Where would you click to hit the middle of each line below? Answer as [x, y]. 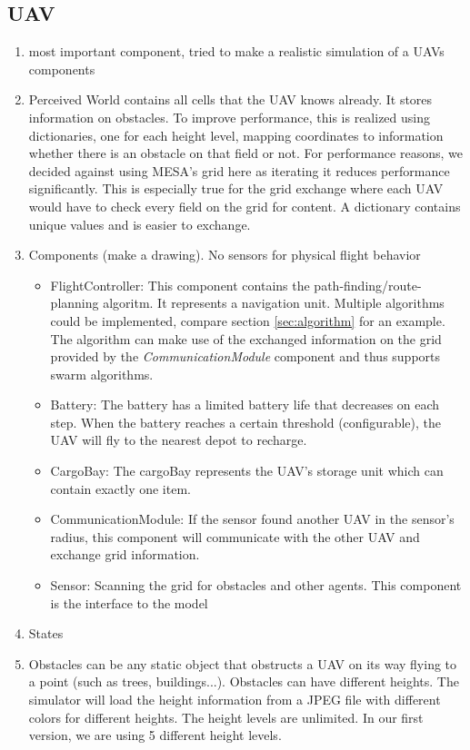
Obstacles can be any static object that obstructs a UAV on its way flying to [243, 663]
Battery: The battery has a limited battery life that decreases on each [245, 405]
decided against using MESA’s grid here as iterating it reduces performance [239, 170]
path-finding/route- [368, 285]
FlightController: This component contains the [180, 285]
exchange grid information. [125, 554]
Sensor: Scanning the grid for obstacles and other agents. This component [256, 585]
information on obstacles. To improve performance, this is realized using [229, 117]
